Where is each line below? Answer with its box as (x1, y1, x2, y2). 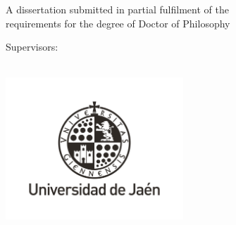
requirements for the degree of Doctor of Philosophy (6, 15, 230, 30)
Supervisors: (6, 39, 58, 54)
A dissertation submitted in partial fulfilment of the (6, 2, 229, 16)
